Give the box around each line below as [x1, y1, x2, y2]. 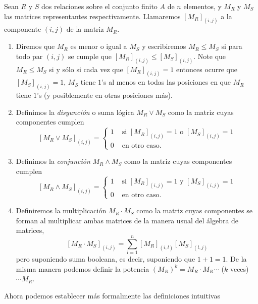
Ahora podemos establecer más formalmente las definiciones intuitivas [4, 290, 220, 300]
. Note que [193, 50, 226, 61]
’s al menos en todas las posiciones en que [101, 77, 231, 87]
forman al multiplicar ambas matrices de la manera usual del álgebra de [16, 215, 239, 225]
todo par [16, 50, 43, 61]
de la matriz [66, 24, 104, 34]
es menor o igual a [70, 41, 127, 51]
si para [221, 41, 242, 51]
